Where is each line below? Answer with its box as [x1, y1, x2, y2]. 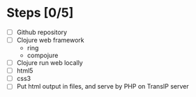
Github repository [16, 28, 68, 36]
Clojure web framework [16, 36, 84, 44]
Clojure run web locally [16, 59, 83, 67]
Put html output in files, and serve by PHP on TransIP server [16, 82, 189, 91]
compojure [27, 51, 59, 60]
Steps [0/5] [6, 5, 74, 21]
